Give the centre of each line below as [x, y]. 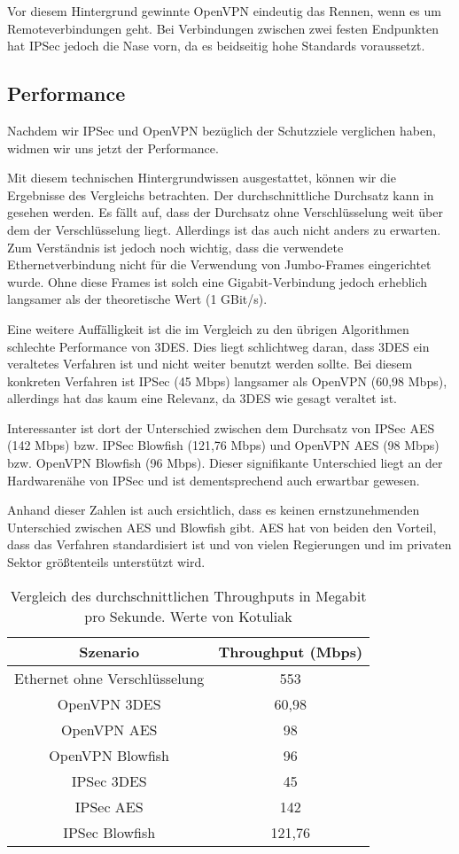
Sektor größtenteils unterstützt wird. [106, 562]
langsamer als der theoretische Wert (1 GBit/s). [137, 299]
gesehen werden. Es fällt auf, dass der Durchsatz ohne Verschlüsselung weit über [225, 212]
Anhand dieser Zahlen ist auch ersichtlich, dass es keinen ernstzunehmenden [214, 510]
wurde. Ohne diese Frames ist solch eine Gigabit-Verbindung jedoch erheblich [218, 281]
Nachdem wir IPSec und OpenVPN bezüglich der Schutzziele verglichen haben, [222, 130]
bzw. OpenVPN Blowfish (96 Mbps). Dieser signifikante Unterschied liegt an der [225, 463]
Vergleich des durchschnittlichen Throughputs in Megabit [188, 595]
